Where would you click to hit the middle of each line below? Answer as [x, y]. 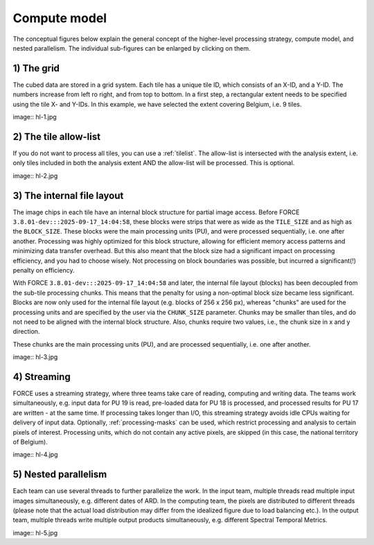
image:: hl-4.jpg [35, 455]
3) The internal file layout [68, 195]
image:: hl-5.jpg [35, 533]
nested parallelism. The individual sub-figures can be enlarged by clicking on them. [132, 48]
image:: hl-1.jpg [35, 117]
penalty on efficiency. [44, 270]
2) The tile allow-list [56, 136]
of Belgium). [30, 442]
